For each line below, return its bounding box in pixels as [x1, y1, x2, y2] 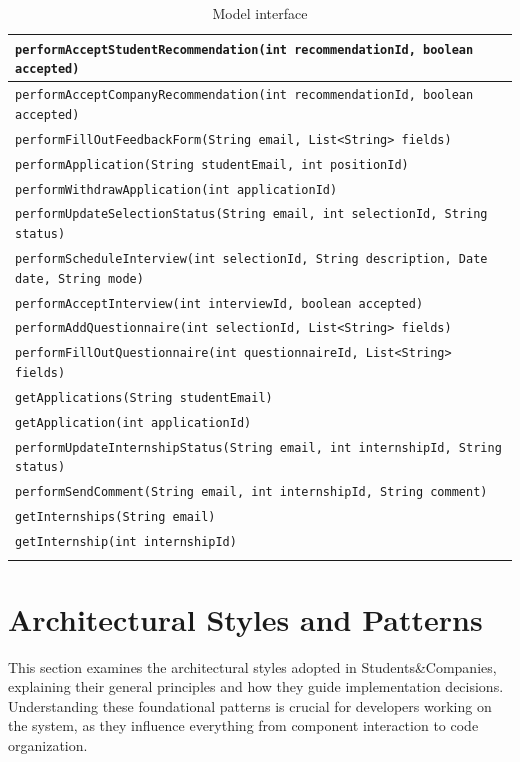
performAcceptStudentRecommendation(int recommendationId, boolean [15, 42, 474, 57]
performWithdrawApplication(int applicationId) [15, 182, 338, 197]
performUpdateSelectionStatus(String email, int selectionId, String [15, 207, 488, 222]
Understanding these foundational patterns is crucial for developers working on [8, 695, 492, 716]
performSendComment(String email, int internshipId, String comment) [15, 485, 488, 500]
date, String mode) [15, 271, 144, 286]
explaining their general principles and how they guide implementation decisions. [8, 676, 504, 697]
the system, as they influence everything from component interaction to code [8, 715, 479, 736]
